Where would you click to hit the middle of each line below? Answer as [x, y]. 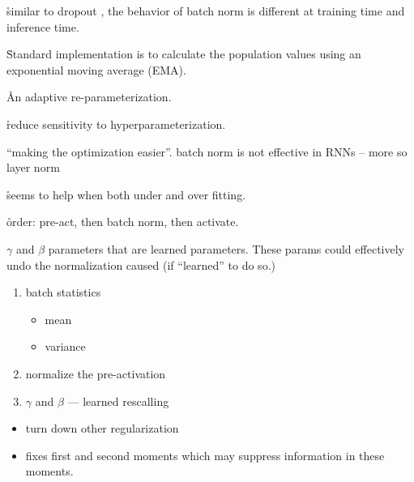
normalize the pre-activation [96, 373]
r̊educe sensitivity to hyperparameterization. [116, 124]
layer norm [33, 167]
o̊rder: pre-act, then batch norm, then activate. [123, 222]
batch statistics [63, 292]
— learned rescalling [118, 401]
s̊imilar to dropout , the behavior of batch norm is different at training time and [206, 11]
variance [65, 346]
